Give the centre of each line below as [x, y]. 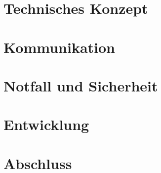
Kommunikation [59, 47]
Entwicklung [46, 124]
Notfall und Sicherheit [81, 85]
